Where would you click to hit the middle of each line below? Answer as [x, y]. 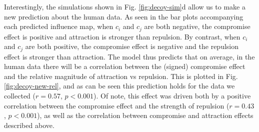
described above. [29, 125]
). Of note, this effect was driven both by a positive [172, 96]
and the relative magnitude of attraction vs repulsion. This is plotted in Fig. [121, 76]
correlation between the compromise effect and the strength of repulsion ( [117, 105]
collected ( [20, 96]
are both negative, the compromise [197, 26]
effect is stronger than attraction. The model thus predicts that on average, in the [129, 56]
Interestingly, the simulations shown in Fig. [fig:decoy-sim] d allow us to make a [125, 6]
